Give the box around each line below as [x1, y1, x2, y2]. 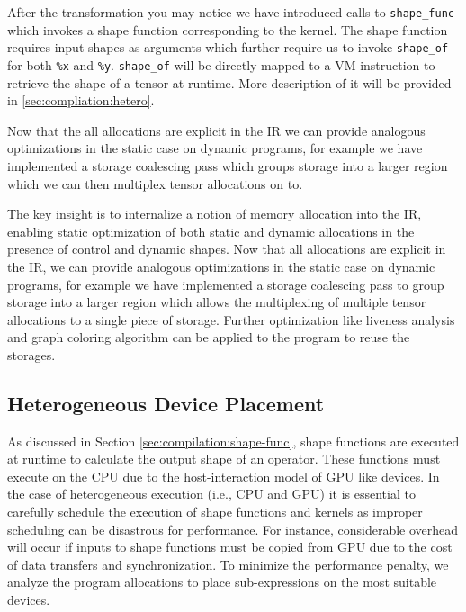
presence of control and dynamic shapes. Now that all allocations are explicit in [7, 239, 446, 258]
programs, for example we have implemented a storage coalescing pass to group [7, 274, 444, 293]
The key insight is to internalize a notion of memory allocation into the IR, [7, 204, 422, 223]
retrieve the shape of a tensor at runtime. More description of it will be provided [7, 73, 452, 92]
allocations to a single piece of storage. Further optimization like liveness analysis [7, 310, 455, 328]
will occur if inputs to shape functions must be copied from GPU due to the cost [7, 537, 453, 556]
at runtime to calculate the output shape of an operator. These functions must [7, 449, 441, 468]
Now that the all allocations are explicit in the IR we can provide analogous [7, 121, 426, 139]
